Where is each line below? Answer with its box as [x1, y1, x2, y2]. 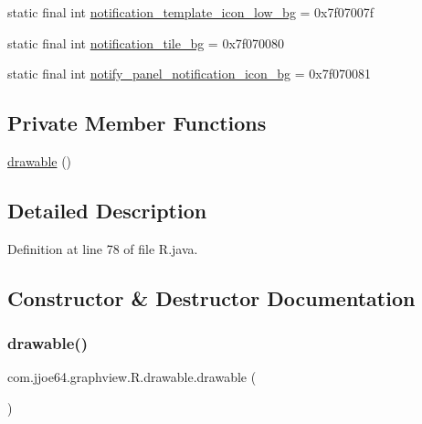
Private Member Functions [7, 109, 267, 137]
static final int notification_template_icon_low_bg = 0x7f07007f [7, 3, 375, 21]
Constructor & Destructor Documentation [7, 283, 416, 312]
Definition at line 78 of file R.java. [7, 238, 198, 258]
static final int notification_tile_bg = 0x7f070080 [7, 33, 285, 52]
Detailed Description [7, 196, 207, 224]
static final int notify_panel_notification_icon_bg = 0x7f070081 [7, 64, 372, 83]
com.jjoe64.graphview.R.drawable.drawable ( [7, 367, 257, 387]
